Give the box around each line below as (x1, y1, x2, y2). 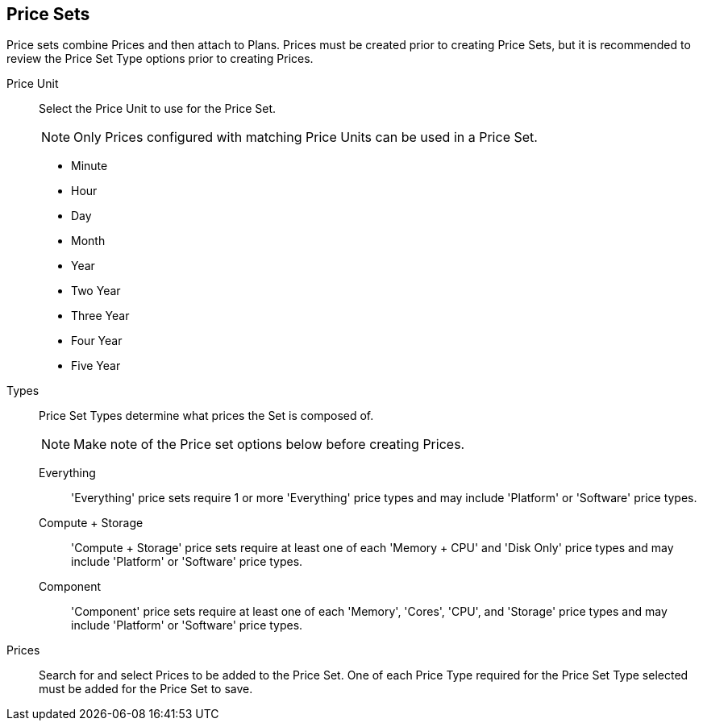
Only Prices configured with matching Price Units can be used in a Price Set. (73, 129, 538, 146)
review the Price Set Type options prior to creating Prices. (6, 52, 314, 66)
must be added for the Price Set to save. (39, 682, 253, 696)
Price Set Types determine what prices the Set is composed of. (39, 409, 374, 423)
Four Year (71, 334, 123, 348)
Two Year (71, 284, 121, 298)
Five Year (71, 359, 121, 373)
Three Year (71, 309, 130, 323)
